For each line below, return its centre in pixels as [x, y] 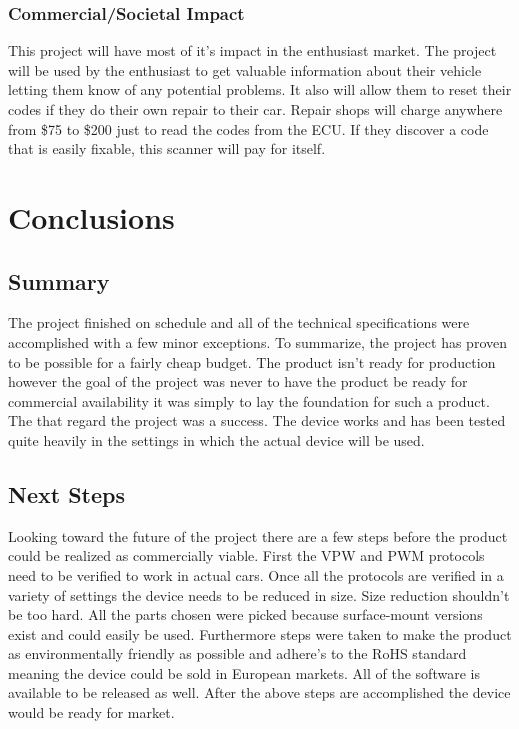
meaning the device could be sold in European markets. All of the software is [244, 672]
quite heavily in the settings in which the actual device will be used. [216, 439]
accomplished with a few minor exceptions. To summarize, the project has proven [257, 341]
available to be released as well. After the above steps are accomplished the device [259, 692]
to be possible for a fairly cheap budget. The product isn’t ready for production [252, 361]
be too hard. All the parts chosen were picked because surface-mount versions [245, 614]
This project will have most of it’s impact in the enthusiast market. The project [252, 50]
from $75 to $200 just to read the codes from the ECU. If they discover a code [248, 128]
